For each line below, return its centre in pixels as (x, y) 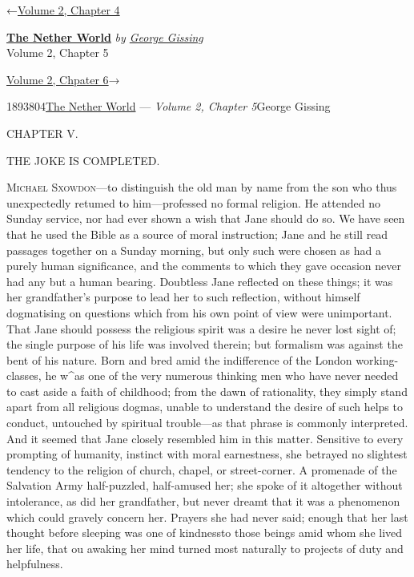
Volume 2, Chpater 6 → (63, 79)
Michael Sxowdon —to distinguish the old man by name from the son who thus (202, 187)
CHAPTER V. (42, 133)
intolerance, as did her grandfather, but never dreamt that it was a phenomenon (203, 501)
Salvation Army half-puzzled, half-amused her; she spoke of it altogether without (205, 485)
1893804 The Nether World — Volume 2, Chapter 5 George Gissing (169, 106)
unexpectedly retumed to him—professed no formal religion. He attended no (193, 202)
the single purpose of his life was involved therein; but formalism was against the (205, 344)
